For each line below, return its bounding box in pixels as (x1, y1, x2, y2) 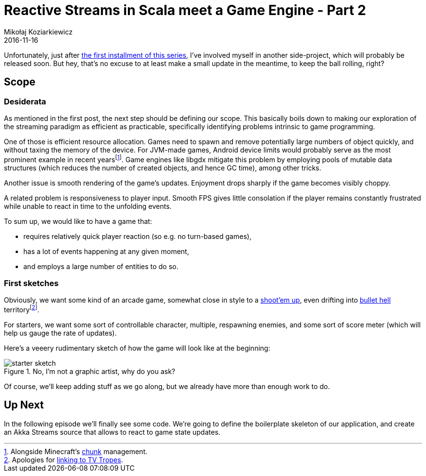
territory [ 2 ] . (4, 304, 39, 314)
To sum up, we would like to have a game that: (4, 217, 152, 225)
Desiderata (4, 96, 46, 106)
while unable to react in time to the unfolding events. (4, 202, 172, 210)
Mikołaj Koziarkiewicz (4, 27, 73, 36)
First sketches (4, 278, 59, 288)
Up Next (4, 399, 44, 411)
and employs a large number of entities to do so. (23, 262, 178, 271)
